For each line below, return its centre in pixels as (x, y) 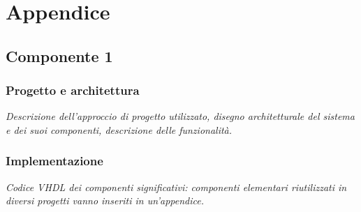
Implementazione (54, 161)
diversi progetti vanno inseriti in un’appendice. (105, 200)
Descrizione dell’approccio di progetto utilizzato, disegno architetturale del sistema (180, 116)
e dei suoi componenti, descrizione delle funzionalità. (119, 129)
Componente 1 (59, 55)
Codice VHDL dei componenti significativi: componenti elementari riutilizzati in (176, 187)
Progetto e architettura (73, 90)
